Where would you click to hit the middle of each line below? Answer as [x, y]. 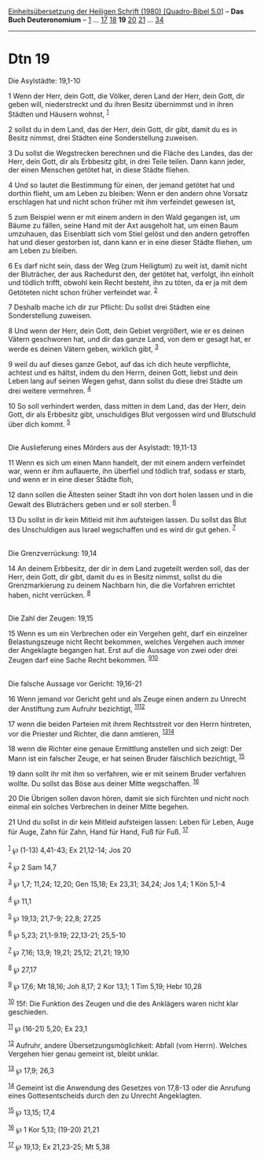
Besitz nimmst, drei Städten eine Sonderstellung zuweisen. [103, 138]
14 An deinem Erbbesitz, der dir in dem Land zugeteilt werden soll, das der [129, 568]
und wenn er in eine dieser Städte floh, [71, 480]
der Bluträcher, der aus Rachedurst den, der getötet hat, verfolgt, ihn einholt [131, 274]
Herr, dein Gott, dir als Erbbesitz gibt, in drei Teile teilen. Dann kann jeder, [127, 161]
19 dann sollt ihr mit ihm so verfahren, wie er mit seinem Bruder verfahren [127, 773]
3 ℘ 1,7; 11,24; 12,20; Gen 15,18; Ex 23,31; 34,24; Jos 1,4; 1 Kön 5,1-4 [117, 884]
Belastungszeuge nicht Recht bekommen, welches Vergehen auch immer [126, 642]
